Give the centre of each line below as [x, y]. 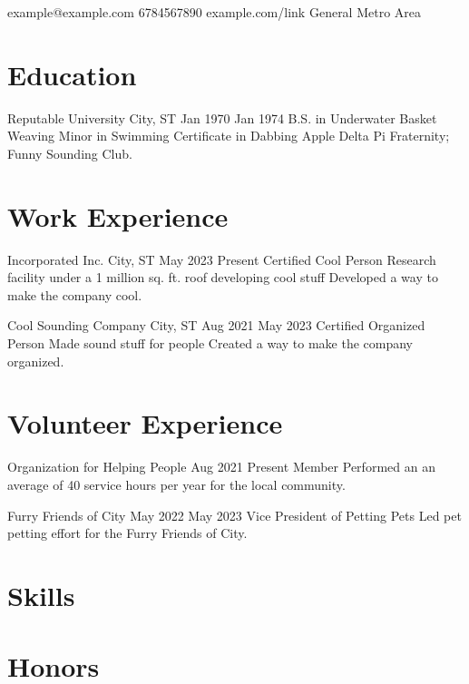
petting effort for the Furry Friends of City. [127, 533]
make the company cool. [75, 294]
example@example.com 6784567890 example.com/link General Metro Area [215, 12]
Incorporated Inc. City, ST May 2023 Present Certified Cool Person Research [222, 259]
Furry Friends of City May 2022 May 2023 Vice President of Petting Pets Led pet [234, 515]
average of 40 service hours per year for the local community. [176, 484]
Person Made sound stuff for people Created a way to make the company [210, 343]
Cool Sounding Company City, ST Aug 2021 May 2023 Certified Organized [216, 325]
